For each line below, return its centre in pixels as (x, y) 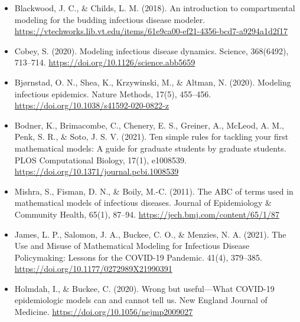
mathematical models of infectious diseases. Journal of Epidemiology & (143, 203)
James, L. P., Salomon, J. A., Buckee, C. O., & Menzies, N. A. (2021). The (150, 234)
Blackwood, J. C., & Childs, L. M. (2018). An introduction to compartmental (155, 8)
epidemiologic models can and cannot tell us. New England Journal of (141, 300)
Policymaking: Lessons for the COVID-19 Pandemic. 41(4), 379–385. (138, 257)
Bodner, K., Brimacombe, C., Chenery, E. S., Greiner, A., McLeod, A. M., (149, 125)
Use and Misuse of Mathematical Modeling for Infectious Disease (132, 246)
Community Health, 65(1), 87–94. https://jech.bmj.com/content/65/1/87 (147, 214)
